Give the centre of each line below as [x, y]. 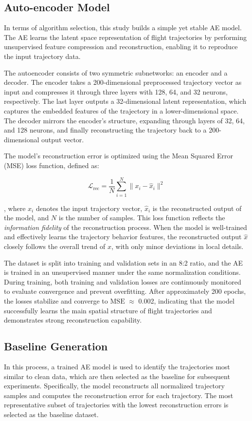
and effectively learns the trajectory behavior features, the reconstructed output [123, 237]
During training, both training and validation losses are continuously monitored [123, 281]
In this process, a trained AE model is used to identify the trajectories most [117, 366]
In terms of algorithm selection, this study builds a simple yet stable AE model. [123, 28]
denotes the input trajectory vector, [89, 208]
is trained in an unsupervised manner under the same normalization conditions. [122, 272]
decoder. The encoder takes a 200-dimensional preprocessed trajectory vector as [123, 82]
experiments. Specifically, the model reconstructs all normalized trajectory [114, 386]
